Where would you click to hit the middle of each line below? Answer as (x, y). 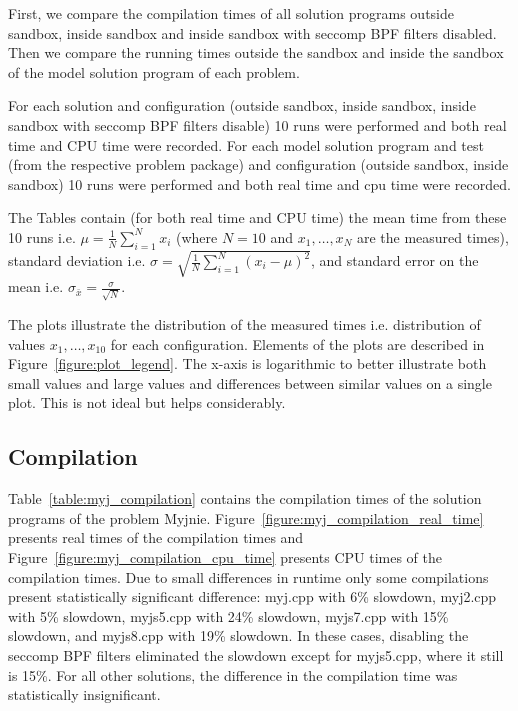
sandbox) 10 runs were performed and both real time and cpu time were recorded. (259, 183)
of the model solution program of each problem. (154, 71)
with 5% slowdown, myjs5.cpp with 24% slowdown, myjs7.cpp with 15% (228, 615)
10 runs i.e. (42, 236)
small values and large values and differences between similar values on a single (250, 382)
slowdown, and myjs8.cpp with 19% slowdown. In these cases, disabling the (238, 635)
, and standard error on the (395, 260)
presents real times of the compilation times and (156, 537)
